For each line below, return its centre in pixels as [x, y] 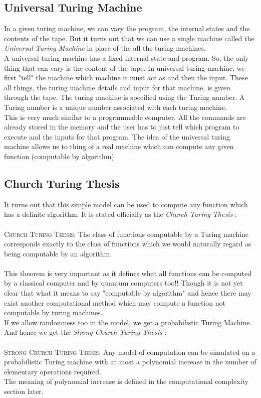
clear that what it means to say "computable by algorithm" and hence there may [128, 293]
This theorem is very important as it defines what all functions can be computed [128, 273]
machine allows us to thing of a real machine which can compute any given [119, 146]
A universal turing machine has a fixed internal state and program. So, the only [126, 57]
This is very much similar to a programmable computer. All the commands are [125, 117]
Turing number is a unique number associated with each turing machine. [115, 107]
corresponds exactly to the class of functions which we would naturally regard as [128, 244]
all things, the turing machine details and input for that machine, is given [117, 87]
